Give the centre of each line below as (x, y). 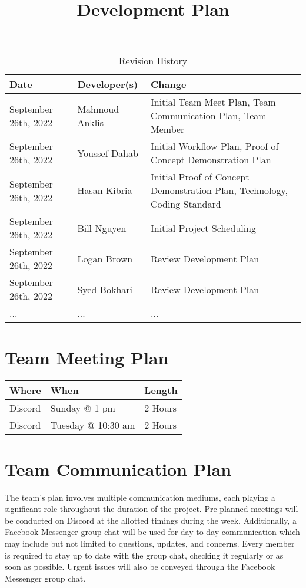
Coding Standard (186, 204)
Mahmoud (98, 109)
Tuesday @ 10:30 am (93, 425)
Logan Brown (105, 258)
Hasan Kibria (105, 190)
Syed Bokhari (105, 289)
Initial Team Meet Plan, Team (213, 102)
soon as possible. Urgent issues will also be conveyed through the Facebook (140, 566)
